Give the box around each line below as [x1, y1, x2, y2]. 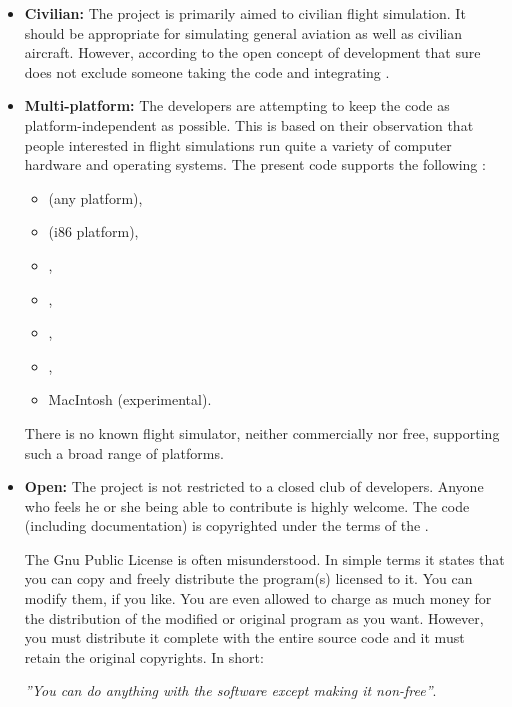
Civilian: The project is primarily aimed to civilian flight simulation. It [24, 3, 466, 23]
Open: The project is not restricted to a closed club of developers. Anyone [24, 476, 484, 497]
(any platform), [48, 187, 143, 208]
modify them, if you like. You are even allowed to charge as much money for [24, 588, 492, 609]
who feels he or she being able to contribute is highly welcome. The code [24, 495, 470, 516]
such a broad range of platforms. [24, 442, 224, 463]
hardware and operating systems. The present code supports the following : [24, 154, 486, 175]
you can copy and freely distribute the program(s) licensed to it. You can [24, 568, 473, 589]
